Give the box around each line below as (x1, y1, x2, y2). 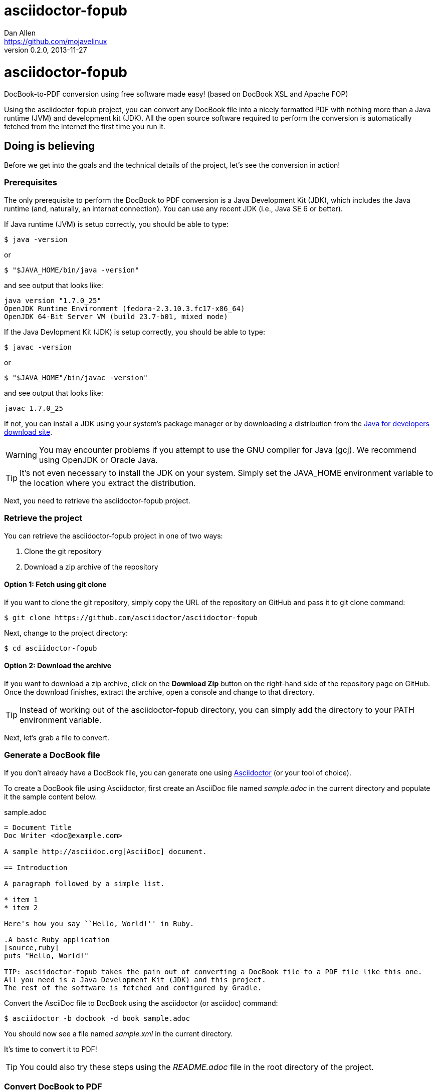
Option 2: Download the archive (4, 661, 112, 670)
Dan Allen (4, 28, 36, 37)
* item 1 (4, 895, 38, 904)
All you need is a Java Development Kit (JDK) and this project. (4, 975, 266, 984)
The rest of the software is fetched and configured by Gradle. (4, 983, 262, 992)
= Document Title (4, 823, 72, 832)
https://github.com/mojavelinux (4, 37, 107, 46)
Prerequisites (4, 177, 57, 188)
